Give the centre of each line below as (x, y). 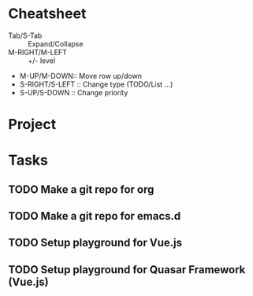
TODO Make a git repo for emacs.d (95, 216)
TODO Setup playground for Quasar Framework (127, 270)
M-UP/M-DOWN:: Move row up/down (80, 76)
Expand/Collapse (56, 43)
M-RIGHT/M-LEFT (37, 52)
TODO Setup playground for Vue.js (95, 243)
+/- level (42, 61)
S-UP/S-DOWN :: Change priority (74, 92)
